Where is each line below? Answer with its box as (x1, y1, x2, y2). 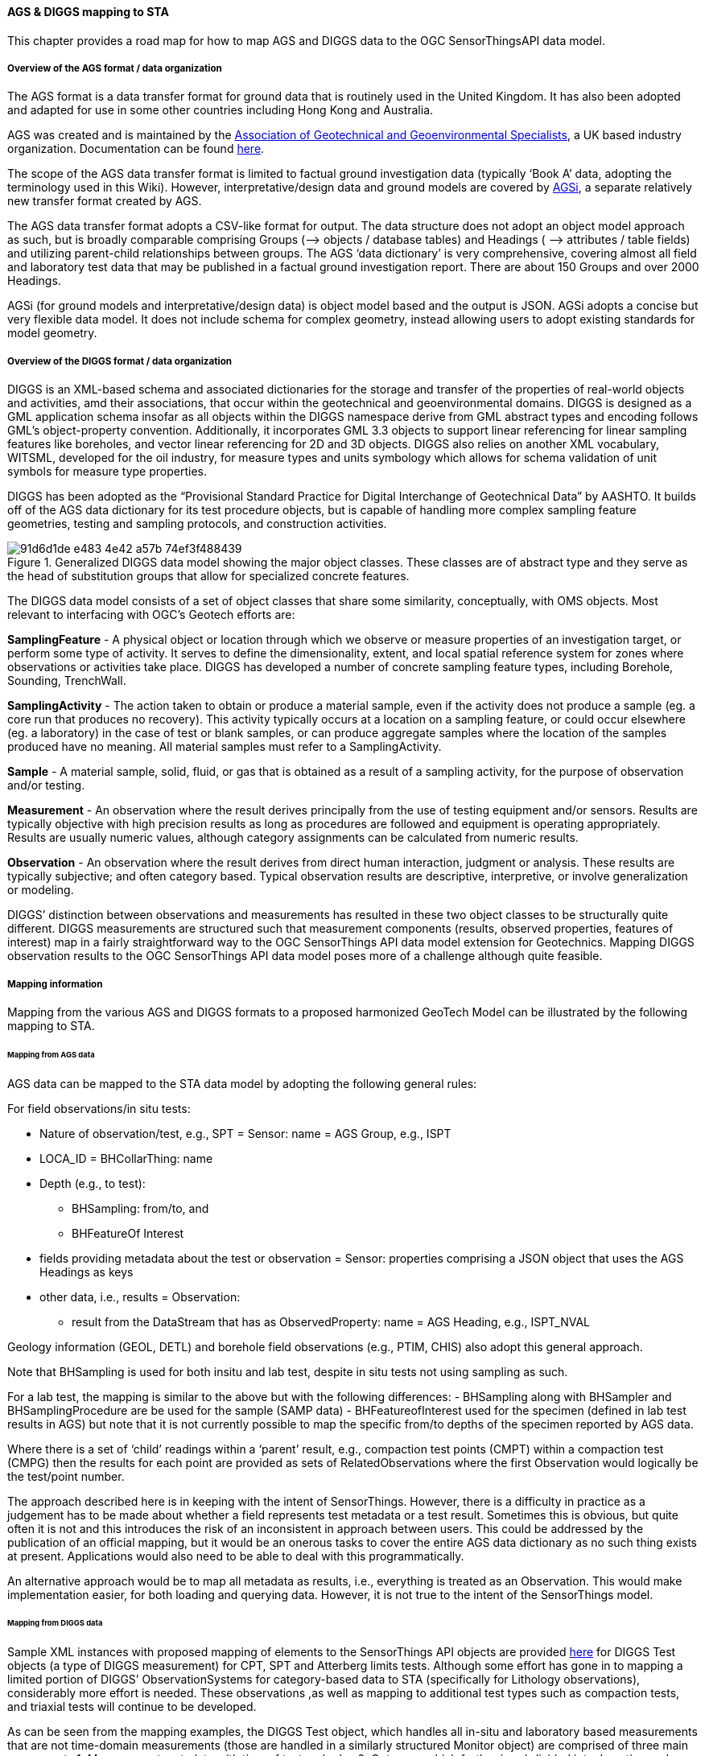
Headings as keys (39, 1264, 134, 1279)
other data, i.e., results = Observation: (39, 1289, 241, 1304)
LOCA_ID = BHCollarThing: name (39, 1151, 213, 1165)
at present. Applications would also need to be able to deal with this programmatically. (7, 1548, 464, 1563)
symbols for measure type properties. (7, 464, 207, 479)
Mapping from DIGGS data (7, 1618, 103, 1628)
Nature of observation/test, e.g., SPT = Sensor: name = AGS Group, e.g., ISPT (39, 1126, 451, 1140)
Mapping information (7, 978, 103, 990)
